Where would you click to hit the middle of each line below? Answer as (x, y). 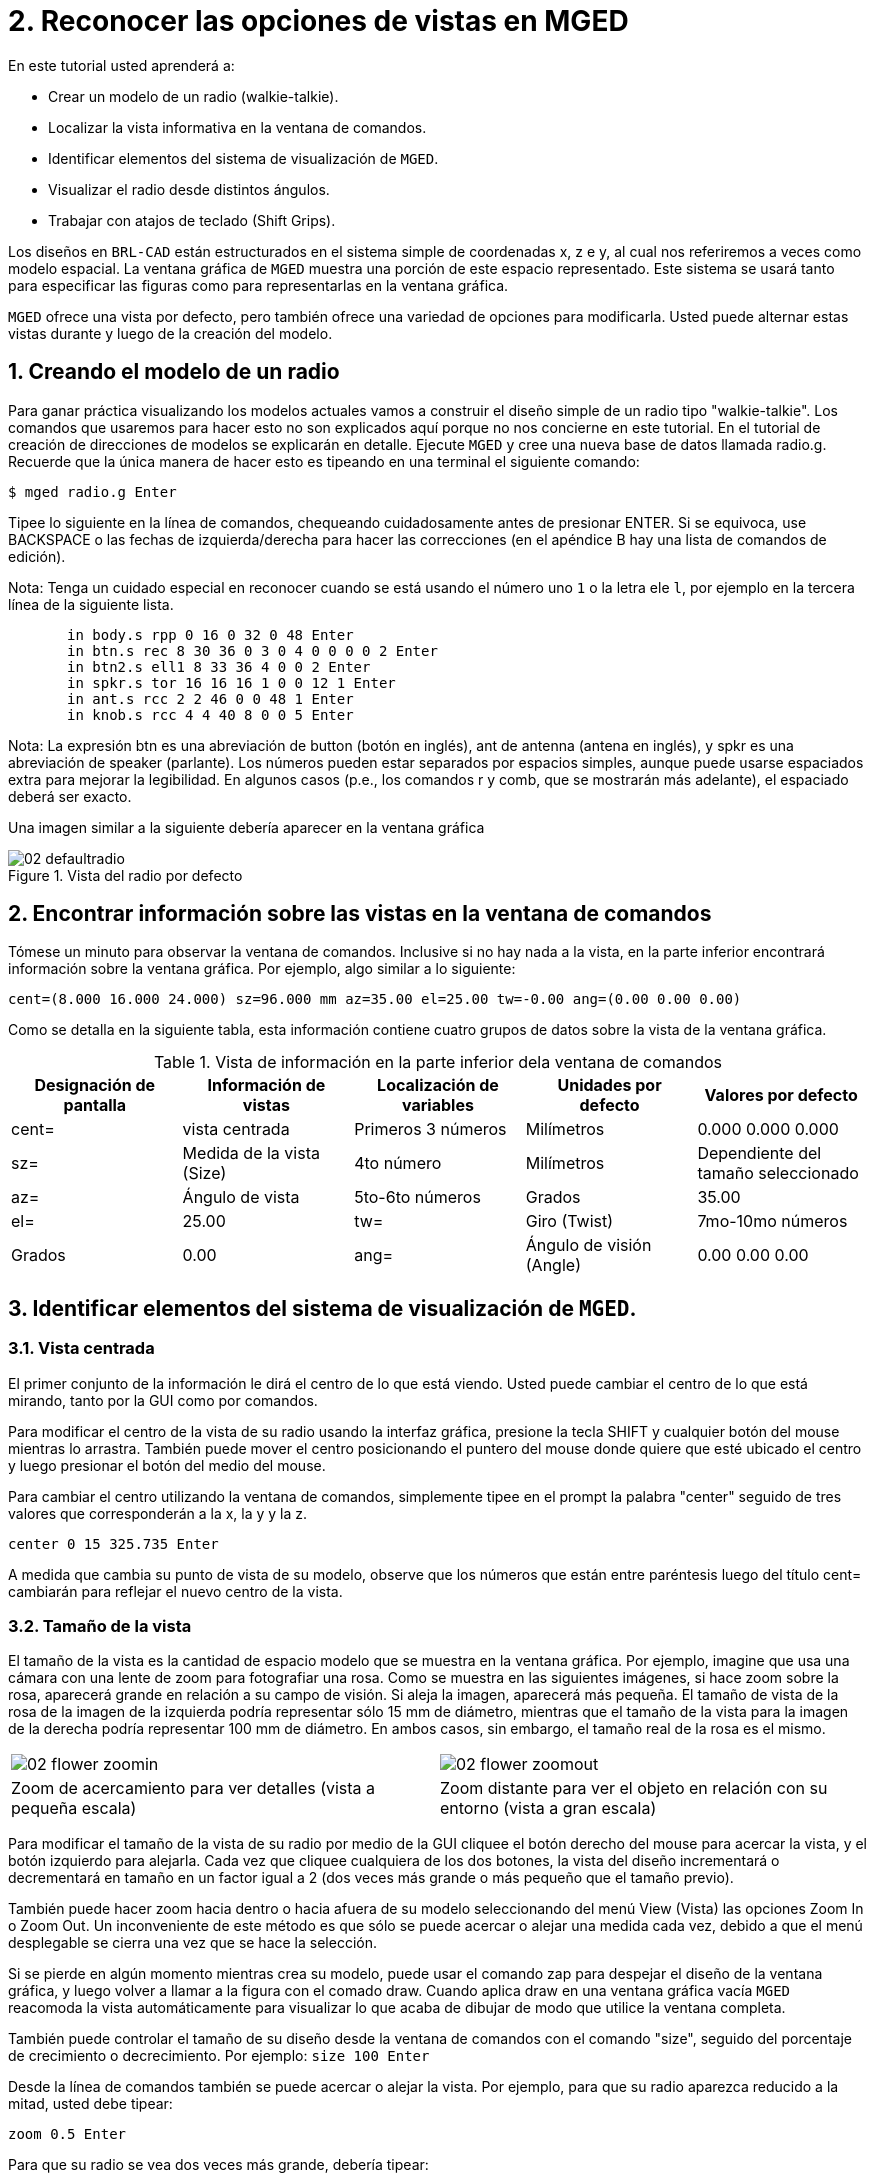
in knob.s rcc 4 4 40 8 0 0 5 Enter (210, 714)
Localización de (438, 1085)
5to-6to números (417, 1197)
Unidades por (609, 1085)
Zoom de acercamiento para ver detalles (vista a (193, 1788)
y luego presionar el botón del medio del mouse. (167, 1465)
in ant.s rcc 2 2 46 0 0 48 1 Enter (210, 698)
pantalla (95, 1105)
